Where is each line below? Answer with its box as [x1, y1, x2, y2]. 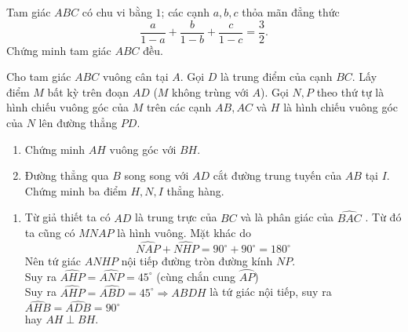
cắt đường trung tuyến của [213, 167, 342, 184]
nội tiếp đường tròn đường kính [121, 253, 273, 269]
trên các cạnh [146, 99, 212, 115]
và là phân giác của [240, 209, 334, 225]
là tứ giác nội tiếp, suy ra [209, 283, 332, 300]
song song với [124, 167, 189, 184]
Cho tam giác [6, 68, 71, 85]
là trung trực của [135, 209, 217, 225]
